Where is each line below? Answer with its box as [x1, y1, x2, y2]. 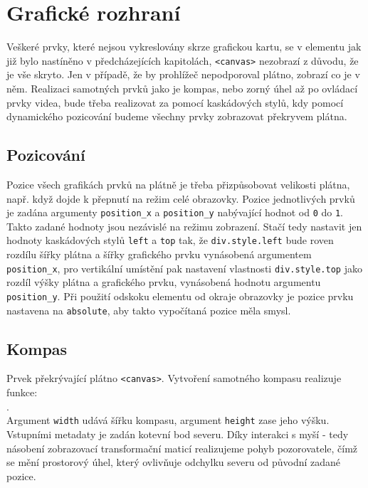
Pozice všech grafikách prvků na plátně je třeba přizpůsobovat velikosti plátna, [6, 176, 350, 191]
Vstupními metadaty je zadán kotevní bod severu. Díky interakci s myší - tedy [6, 426, 349, 441]
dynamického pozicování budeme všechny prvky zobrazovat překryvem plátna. [6, 109, 347, 124]
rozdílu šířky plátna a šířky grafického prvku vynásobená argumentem [6, 247, 312, 262]
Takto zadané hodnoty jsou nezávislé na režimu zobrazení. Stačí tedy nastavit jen [6, 218, 362, 233]
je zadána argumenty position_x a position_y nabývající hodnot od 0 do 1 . [6, 205, 344, 220]
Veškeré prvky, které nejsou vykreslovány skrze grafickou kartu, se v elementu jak [6, 39, 362, 54]
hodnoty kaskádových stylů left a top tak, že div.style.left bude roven [6, 233, 334, 248]
